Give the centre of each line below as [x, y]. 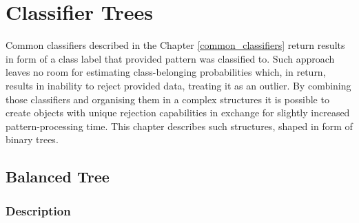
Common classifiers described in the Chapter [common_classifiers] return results [175, 45]
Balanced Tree [58, 177]
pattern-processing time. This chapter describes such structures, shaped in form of [179, 126]
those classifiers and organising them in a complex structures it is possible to [167, 99]
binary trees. [32, 139]
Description [38, 210]
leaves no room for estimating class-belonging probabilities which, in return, [166, 72]
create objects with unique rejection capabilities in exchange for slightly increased [178, 113]
